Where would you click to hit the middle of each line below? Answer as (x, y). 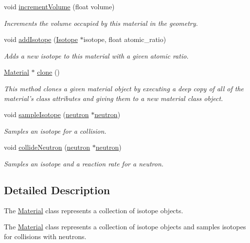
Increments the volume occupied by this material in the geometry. (101, 23)
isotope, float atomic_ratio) (125, 39)
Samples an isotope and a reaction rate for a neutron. (84, 163)
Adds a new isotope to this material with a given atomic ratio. (96, 55)
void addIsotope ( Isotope (41, 39)
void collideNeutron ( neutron (47, 147)
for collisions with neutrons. (45, 236)
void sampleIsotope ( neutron (46, 114)
